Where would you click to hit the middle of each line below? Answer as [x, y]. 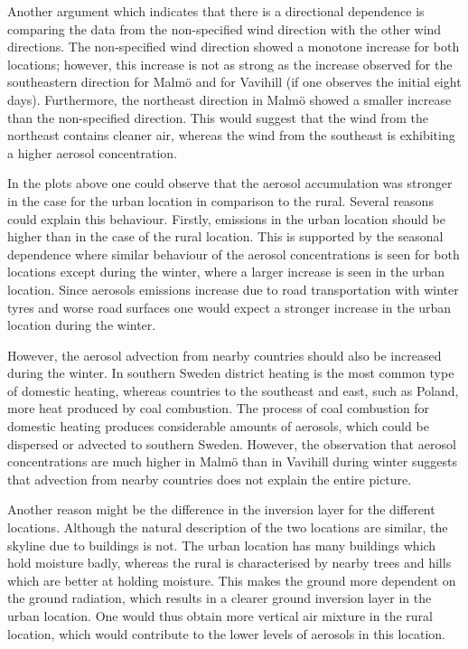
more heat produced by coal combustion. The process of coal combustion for [219, 408]
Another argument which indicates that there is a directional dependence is [216, 11]
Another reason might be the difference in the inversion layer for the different [221, 509]
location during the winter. [82, 325]
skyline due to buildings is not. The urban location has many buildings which [222, 545]
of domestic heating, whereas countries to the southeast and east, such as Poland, [233, 390]
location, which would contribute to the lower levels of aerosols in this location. [226, 633]
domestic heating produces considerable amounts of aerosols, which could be [218, 426]
